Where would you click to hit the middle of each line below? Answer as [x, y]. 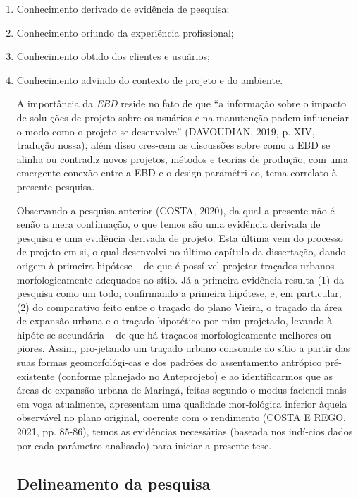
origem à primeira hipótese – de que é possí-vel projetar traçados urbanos [175, 265]
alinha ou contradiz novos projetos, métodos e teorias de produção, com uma [183, 158]
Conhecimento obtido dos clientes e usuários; [113, 56]
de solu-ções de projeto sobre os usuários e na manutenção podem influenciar [183, 117]
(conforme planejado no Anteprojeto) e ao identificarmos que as [196, 376]
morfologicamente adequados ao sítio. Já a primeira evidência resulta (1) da [180, 279]
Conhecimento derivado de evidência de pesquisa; [123, 8]
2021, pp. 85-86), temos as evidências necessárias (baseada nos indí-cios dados [185, 431]
